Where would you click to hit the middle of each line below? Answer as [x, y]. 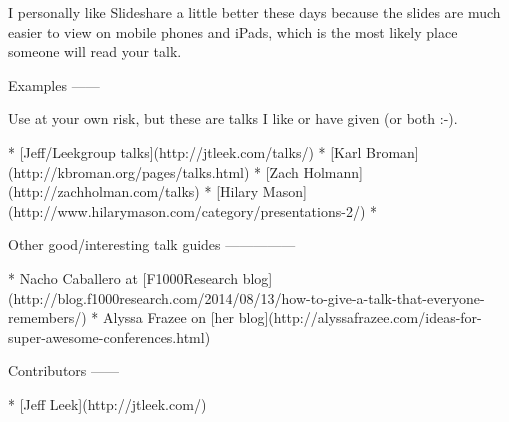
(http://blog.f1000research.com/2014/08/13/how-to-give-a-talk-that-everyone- [246, 297]
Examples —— [54, 84]
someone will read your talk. [95, 51]
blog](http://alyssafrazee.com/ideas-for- [360, 317]
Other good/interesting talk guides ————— [152, 244]
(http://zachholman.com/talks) [104, 191]
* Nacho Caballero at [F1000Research [123, 277]
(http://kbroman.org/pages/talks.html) [129, 171]
